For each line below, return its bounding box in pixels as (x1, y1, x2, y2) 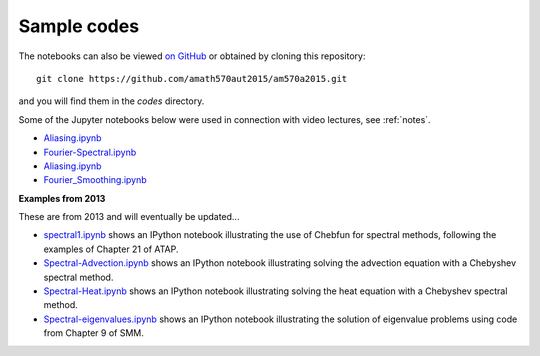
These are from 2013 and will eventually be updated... (18, 211, 240, 223)
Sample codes (18, 15, 140, 37)
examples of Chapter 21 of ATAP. (43, 243, 179, 255)
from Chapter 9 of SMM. (43, 327, 145, 339)
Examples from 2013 (18, 192, 106, 204)
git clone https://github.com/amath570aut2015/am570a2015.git (36, 73, 348, 84)
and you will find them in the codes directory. (18, 95, 205, 107)
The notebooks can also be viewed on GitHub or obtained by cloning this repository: (18, 50, 366, 62)
